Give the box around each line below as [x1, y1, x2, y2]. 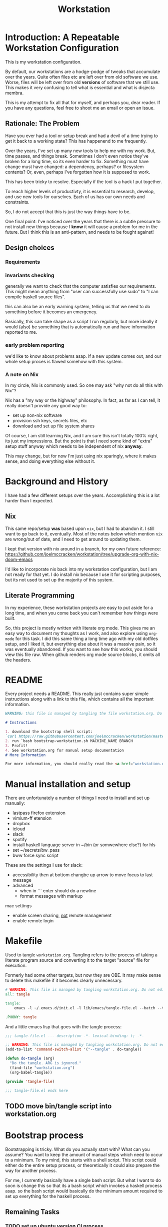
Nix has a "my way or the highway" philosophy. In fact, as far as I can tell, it [5, 397, 160, 403]
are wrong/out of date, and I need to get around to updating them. [5, 536, 141, 542]
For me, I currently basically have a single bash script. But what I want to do [5, 1177, 161, 1183]
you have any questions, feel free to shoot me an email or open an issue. [5, 105, 155, 111]
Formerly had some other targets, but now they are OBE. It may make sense [5, 972, 161, 978]
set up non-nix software [12, 412, 62, 418]
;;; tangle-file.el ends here [5, 1088, 68, 1093]
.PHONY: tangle [5, 1014, 37, 1019]
